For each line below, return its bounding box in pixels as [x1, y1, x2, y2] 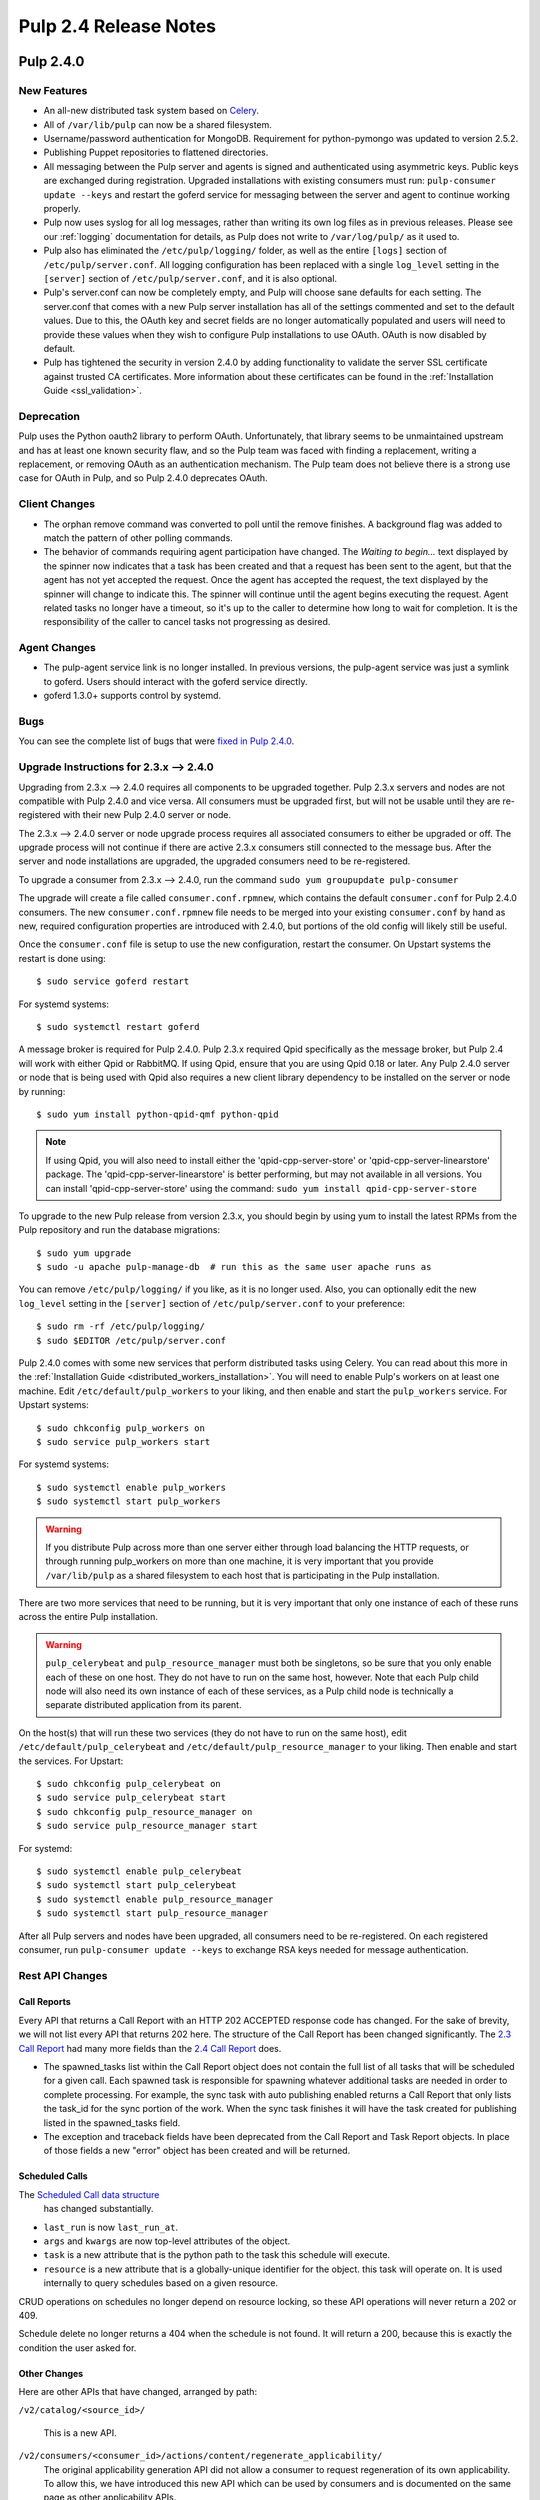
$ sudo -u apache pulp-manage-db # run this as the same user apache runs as [36, 1261, 432, 1273]
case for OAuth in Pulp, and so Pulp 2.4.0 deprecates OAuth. [18, 472, 269, 484]
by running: [18, 1085, 66, 1097]
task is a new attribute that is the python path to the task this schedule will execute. [43, 2249, 390, 2261]
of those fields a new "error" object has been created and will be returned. [43, 2145, 351, 2157]
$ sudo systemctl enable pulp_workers [36, 1481, 227, 1493]
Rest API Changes [18, 1968, 108, 1982]
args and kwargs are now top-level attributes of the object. [43, 2235, 291, 2247]
